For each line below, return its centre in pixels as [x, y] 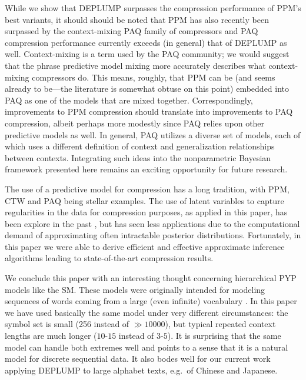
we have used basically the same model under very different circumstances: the [147, 312]
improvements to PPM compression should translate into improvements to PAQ [149, 111]
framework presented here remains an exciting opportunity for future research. [146, 169]
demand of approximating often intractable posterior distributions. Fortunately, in [153, 235]
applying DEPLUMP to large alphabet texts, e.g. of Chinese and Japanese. [141, 370]
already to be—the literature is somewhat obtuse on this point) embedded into [147, 89]
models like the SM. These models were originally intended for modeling [135, 289]
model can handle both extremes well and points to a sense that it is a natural [147, 347]
